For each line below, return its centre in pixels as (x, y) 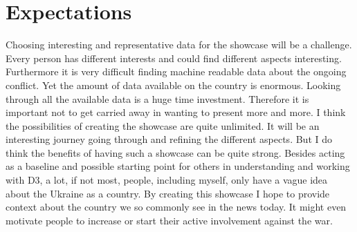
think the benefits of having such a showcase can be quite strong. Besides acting (175, 152)
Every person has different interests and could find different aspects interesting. (174, 58)
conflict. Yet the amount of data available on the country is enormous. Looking (173, 85)
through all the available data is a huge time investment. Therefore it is (157, 98)
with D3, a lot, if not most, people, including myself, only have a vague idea (167, 180)
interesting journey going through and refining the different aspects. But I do (169, 139)
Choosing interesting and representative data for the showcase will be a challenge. (179, 45)
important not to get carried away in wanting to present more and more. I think (176, 112)
